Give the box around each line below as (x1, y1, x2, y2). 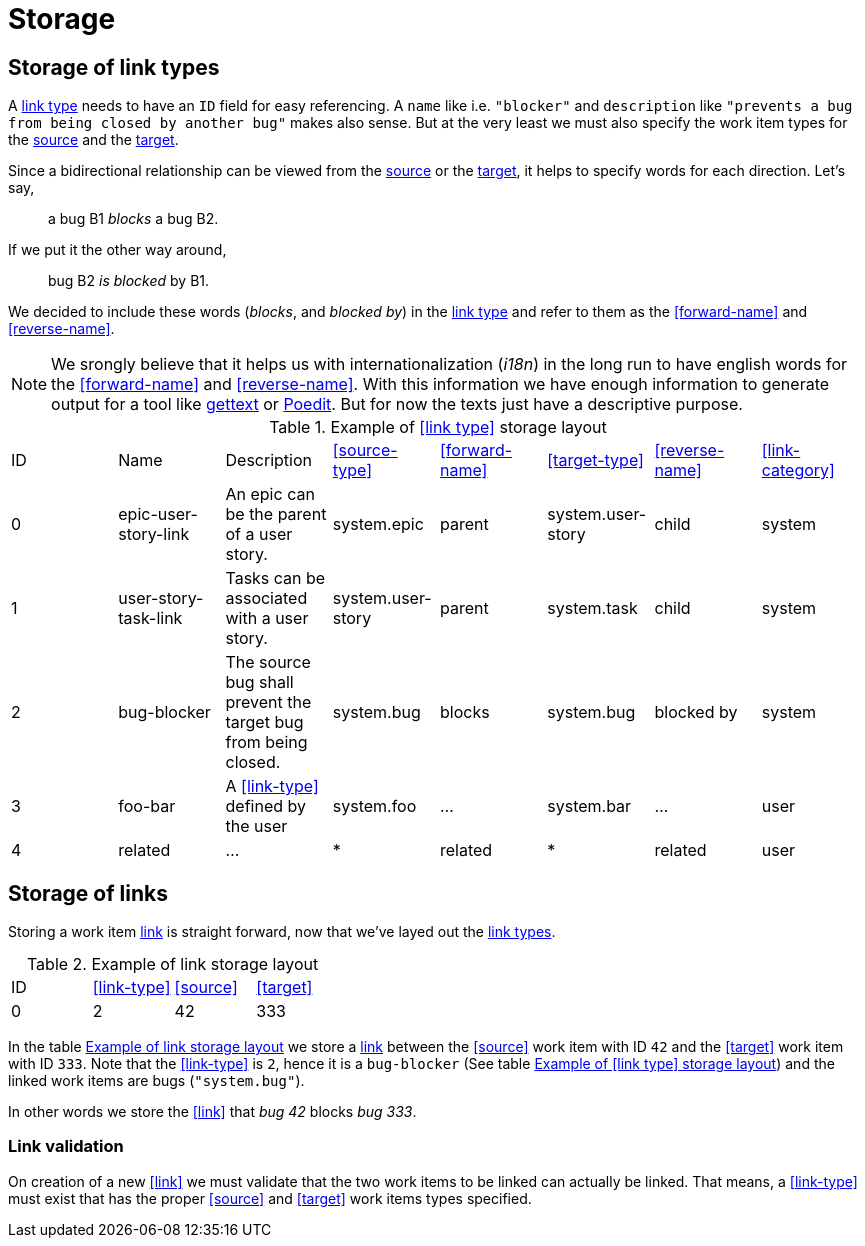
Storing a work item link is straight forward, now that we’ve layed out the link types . (8, 923, 556, 941)
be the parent (225, 504, 327, 525)
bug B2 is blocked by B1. (48, 272, 210, 290)
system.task (547, 598, 638, 619)
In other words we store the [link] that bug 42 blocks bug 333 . (8, 1103, 417, 1121)
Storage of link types (8, 54, 220, 80)
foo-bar (118, 796, 176, 817)
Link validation (8, 1136, 124, 1157)
